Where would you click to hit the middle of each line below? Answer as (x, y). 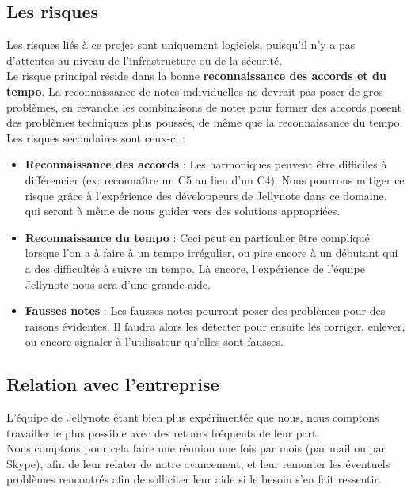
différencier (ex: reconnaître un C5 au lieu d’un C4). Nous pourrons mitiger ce (215, 179)
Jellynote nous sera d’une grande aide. (118, 284)
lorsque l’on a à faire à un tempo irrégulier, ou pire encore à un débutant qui (211, 253)
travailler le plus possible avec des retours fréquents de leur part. (163, 432)
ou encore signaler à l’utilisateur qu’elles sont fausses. (154, 341)
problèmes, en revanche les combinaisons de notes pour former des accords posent (204, 106)
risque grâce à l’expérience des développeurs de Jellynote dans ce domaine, (206, 195)
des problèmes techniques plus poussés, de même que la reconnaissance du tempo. (205, 122)
